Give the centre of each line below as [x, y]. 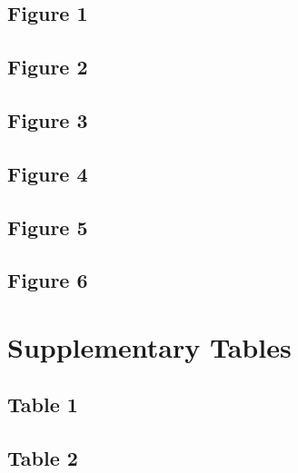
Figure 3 [48, 119]
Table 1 [43, 404]
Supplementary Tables [149, 346]
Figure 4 [48, 173]
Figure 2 [48, 67]
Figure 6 [48, 280]
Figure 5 [48, 227]
